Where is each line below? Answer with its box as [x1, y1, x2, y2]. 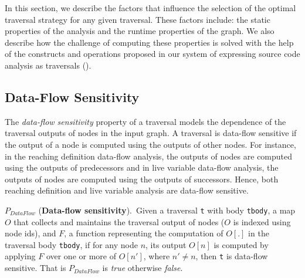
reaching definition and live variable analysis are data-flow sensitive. [5, 184, 249, 196]
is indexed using [233, 215, 291, 228]
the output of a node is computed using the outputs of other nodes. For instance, [5, 138, 296, 150]
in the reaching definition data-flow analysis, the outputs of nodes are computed [5, 150, 293, 162]
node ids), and [5, 227, 56, 239]
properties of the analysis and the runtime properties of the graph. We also [5, 25, 274, 37]
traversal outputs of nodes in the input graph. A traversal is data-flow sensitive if [5, 127, 297, 139]
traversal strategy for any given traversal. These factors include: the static [5, 13, 270, 25]
